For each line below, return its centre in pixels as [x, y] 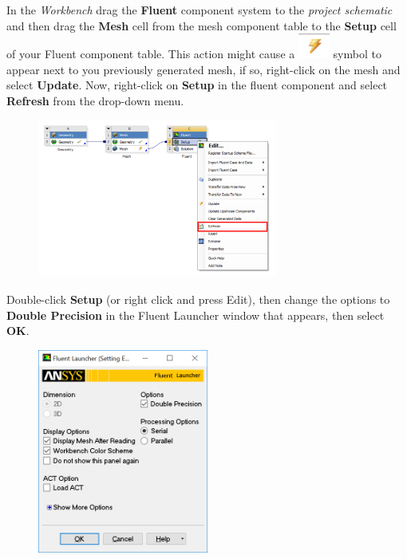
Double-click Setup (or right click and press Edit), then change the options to [198, 299]
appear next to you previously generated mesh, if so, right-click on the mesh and [203, 69]
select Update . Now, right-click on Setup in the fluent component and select [197, 85]
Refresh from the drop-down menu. [95, 100]
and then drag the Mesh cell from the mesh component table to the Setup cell [202, 25]
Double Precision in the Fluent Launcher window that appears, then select [196, 315]
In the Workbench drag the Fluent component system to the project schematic [200, 10]
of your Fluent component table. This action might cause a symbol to [194, 54]
